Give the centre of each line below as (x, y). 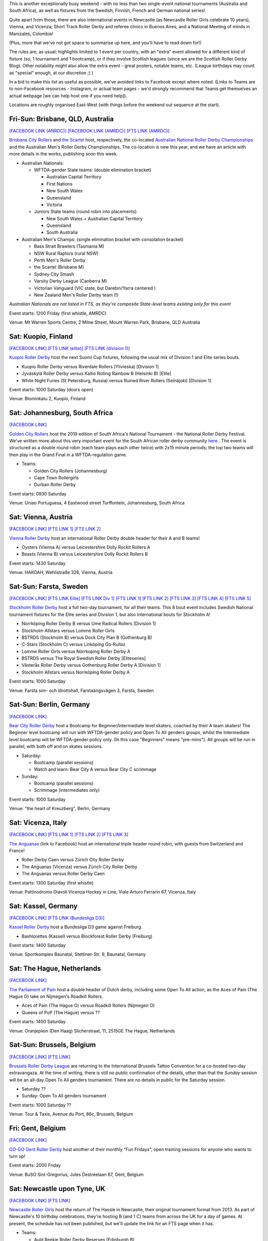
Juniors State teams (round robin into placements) (85, 211)
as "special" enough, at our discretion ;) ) (51, 72)
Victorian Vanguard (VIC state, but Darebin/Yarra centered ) (95, 288)
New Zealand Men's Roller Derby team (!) (76, 295)
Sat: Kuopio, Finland (41, 336)
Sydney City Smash (54, 274)
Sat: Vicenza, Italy (38, 823)
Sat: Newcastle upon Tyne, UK (57, 1189)
